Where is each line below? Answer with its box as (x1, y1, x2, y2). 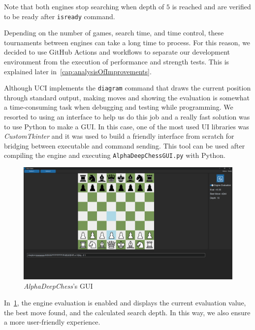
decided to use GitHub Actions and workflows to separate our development (4, 47, 230, 57)
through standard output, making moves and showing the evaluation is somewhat (4, 92, 250, 102)
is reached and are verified (172, 1, 251, 11)
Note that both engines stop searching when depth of (4, 1, 164, 11)
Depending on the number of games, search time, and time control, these (4, 28, 224, 38)
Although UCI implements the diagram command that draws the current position (4, 83, 251, 93)
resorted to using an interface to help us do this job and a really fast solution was (4, 112, 250, 122)
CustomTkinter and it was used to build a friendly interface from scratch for (4, 131, 234, 141)
